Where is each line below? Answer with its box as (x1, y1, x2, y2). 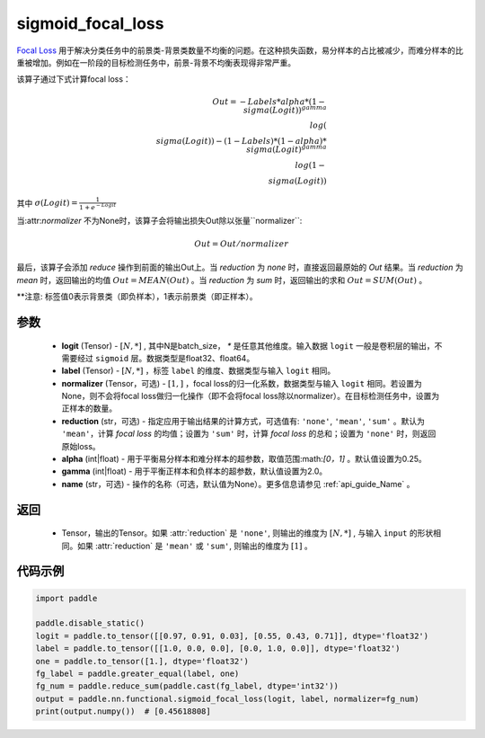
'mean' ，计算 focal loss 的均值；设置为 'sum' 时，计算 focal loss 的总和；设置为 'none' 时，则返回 (61, 428, 436, 440)
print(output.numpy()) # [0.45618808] (35, 707, 211, 716)
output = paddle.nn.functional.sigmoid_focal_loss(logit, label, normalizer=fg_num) (35, 693, 419, 704)
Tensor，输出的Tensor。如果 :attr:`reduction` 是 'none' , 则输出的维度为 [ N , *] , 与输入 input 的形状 (61, 528, 434, 538)
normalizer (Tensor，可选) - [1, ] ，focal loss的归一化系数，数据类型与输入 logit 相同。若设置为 (61, 378, 422, 388)
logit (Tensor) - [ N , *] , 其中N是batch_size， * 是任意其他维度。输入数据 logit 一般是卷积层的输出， (61, 340, 435, 351)
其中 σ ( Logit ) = (16, 198, 78, 209)
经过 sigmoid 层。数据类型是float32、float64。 (76, 352, 255, 363)
